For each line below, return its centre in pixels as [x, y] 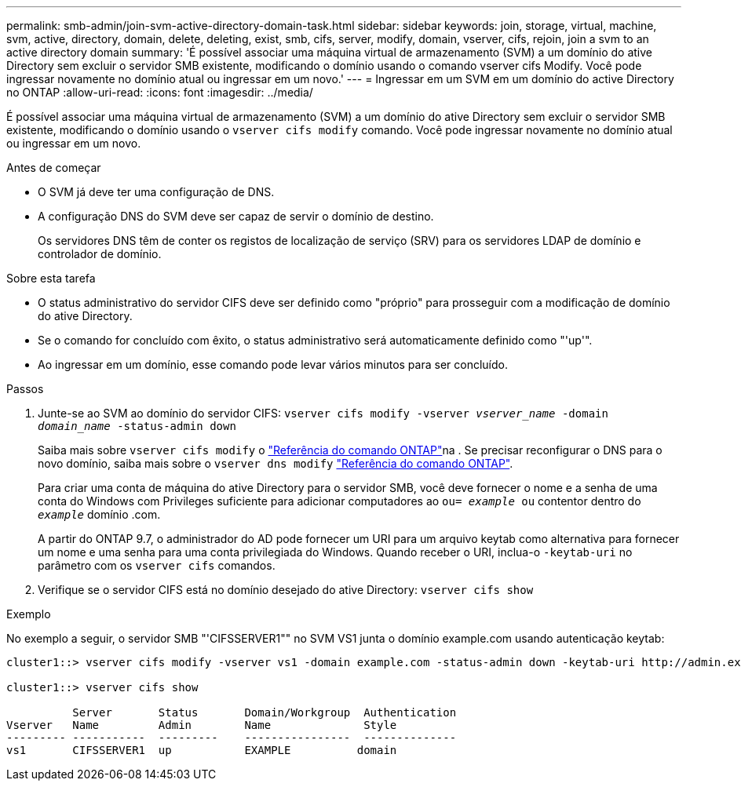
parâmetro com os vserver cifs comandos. [157, 565]
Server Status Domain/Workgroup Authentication [265, 712]
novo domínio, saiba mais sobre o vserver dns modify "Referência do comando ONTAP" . [276, 463]
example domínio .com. [99, 514]
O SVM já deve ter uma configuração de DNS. [156, 192]
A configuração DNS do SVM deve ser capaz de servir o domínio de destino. [236, 216]
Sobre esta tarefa [51, 278]
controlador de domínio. [100, 254]
